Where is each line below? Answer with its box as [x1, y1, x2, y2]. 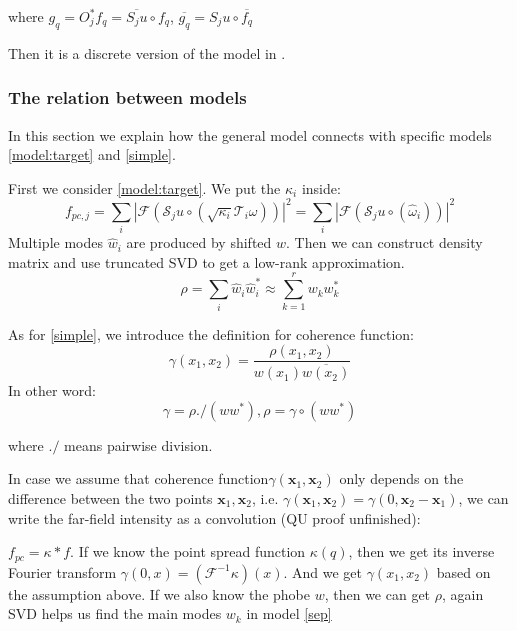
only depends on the [339, 468, 464, 489]
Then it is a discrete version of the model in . [8, 42, 286, 63]
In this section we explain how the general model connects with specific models [8, 124, 492, 145]
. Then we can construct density [286, 232, 483, 253]
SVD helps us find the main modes [8, 603, 222, 624]
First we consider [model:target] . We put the [8, 177, 281, 198]
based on [436, 561, 491, 582]
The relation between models [8, 85, 247, 110]
